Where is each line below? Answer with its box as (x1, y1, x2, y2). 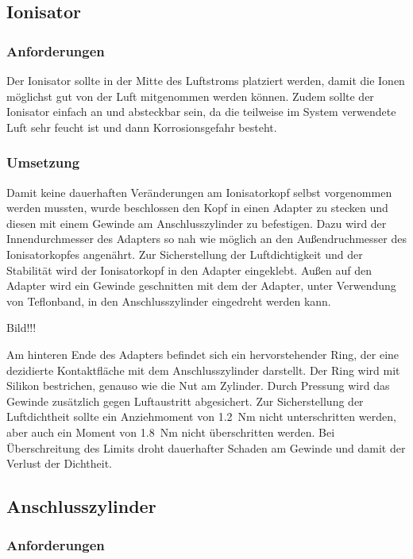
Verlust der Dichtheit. (6, 455, 112, 472)
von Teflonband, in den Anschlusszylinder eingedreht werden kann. (6, 292, 331, 309)
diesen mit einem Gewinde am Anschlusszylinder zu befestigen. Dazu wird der (6, 214, 387, 231)
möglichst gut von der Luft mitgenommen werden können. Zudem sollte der (6, 87, 374, 104)
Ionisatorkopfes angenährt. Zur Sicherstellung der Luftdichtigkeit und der (6, 245, 363, 262)
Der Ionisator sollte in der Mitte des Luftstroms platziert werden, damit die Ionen (6, 72, 405, 88)
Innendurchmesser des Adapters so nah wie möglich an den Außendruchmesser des (6, 230, 407, 247)
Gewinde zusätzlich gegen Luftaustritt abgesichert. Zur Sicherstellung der (6, 392, 364, 409)
